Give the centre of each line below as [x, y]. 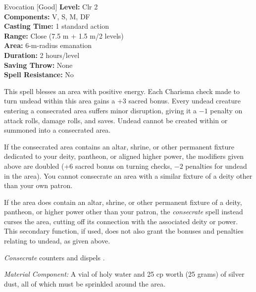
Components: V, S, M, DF [47, 16]
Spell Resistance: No [39, 74]
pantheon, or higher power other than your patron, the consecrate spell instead [124, 212]
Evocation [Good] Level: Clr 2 [51, 6]
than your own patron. [38, 185]
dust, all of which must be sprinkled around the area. [85, 283]
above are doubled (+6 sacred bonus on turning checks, [88, 166]
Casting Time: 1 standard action [56, 26]
